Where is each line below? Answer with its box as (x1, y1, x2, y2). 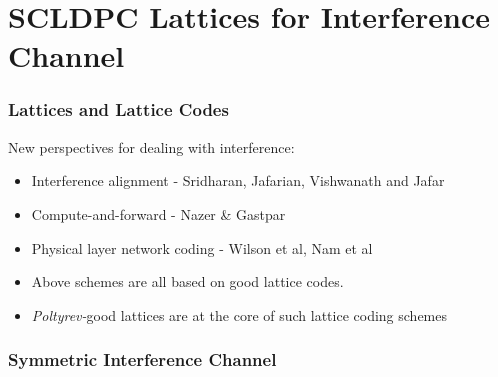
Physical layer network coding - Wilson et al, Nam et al (31, 237, 373, 258)
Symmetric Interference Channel (8, 347, 277, 372)
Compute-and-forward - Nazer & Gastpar (31, 203, 286, 224)
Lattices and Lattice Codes (8, 97, 229, 122)
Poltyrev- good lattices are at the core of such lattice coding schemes (31, 304, 448, 325)
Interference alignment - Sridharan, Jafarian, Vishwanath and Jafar (31, 170, 445, 191)
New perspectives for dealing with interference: (8, 136, 295, 157)
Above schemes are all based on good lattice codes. (31, 271, 344, 292)
